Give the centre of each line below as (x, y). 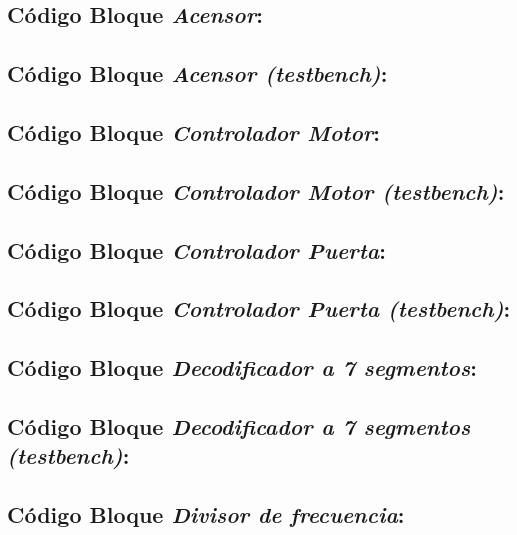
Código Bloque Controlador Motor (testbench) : (256, 190)
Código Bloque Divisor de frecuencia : (206, 514)
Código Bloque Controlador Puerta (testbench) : (259, 308)
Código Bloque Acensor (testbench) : (197, 73)
